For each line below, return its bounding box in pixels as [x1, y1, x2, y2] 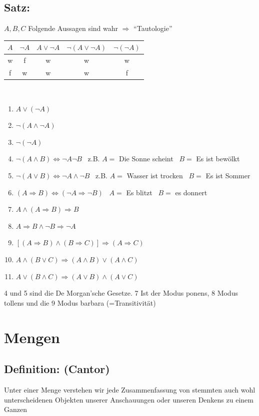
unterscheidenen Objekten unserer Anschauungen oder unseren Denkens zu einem [4, 394, 253, 405]
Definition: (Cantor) [4, 361, 110, 377]
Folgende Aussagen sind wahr [28, 23, 118, 33]
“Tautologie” [133, 23, 172, 33]
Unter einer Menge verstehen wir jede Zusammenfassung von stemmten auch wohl [4, 384, 255, 395]
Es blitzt [126, 187, 152, 197]
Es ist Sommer [205, 170, 250, 181]
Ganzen [4, 404, 27, 415]
